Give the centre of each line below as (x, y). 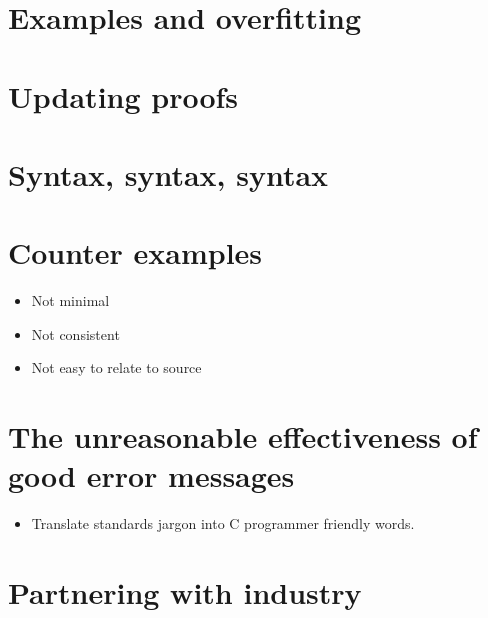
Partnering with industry (185, 592)
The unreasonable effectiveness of (243, 436)
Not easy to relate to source (116, 367)
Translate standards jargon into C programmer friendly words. (223, 523)
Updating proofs (123, 95)
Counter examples (135, 252)
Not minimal (70, 300)
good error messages (151, 475)
